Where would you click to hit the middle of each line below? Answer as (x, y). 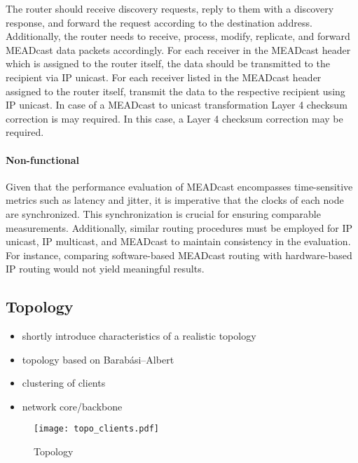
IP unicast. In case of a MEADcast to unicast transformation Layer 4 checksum (177, 105)
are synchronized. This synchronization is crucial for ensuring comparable (163, 213)
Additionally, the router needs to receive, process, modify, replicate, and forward (178, 36)
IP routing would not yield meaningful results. (105, 269)
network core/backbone (72, 406)
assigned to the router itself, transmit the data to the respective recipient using (175, 91)
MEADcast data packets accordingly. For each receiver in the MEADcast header (178, 49)
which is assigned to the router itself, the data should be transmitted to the (168, 63)
